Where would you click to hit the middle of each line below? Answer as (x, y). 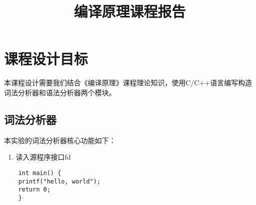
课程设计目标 (46, 59)
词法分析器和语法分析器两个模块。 (60, 92)
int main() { (40, 173)
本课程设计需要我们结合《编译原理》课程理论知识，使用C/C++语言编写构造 (128, 83)
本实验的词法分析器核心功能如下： (60, 140)
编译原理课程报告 (129, 11)
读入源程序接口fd (43, 157)
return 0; (34, 190)
